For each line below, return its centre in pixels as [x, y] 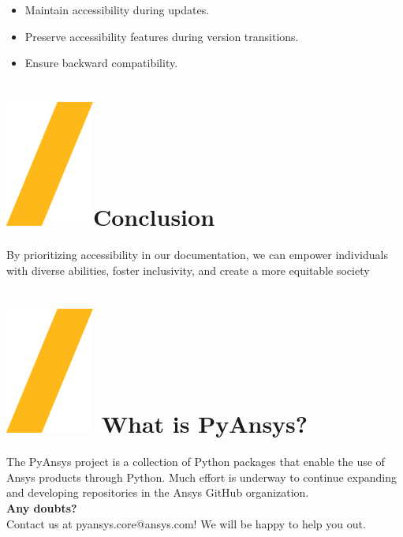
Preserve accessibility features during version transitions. [162, 36]
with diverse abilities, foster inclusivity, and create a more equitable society [188, 270]
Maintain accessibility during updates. [117, 9]
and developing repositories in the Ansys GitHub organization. [158, 492]
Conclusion [154, 216]
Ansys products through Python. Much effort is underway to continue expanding [201, 477]
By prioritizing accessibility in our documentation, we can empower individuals [197, 254]
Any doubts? [42, 508]
